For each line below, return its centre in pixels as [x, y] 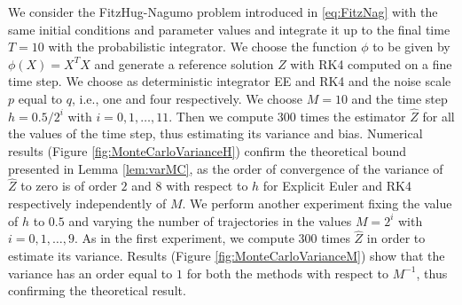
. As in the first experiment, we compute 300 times [212, 238]
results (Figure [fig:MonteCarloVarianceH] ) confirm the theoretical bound [208, 150]
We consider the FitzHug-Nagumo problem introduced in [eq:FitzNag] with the [223, 12]
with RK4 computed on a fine [371, 63]
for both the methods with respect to [287, 273]
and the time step [399, 98]
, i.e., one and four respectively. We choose [188, 98]
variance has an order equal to [90, 273]
